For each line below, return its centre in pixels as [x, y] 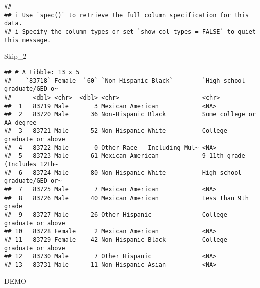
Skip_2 [15, 56]
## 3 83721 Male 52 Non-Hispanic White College [116, 131]
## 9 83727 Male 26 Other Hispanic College [116, 215]
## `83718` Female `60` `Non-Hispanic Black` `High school [125, 81]
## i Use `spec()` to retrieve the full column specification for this [126, 15]
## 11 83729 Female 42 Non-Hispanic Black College [116, 240]
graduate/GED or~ [33, 181]
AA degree [20, 122]
